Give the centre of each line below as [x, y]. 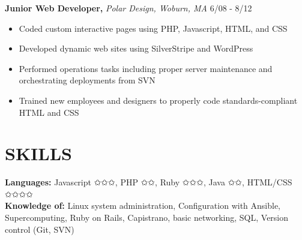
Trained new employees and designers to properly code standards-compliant [158, 100]
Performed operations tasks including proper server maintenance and [146, 68]
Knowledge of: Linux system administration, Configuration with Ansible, [143, 205]
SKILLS [38, 153]
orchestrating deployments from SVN [87, 80]
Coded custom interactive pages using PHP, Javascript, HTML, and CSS [153, 28]
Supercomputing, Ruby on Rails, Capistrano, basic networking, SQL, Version [147, 217]
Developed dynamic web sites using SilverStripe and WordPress [136, 48]
